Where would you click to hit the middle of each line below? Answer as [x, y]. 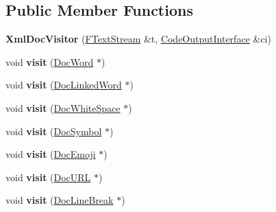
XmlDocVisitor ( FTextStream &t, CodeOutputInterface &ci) [138, 39]
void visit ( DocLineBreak [60, 200]
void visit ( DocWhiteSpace [63, 107]
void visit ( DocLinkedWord [64, 85]
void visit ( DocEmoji [51, 154]
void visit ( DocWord [50, 61]
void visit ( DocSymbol [54, 131]
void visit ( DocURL [48, 177]
